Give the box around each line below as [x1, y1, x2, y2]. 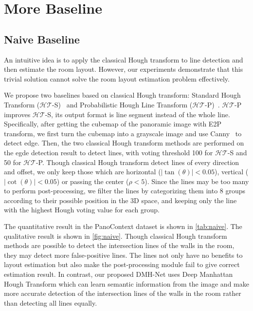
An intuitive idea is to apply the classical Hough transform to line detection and [4, 54, 243, 64]
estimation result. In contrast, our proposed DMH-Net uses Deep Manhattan [4, 269, 233, 279]
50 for [4, 157, 21, 167]
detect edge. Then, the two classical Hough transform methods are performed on [4, 138, 244, 148]
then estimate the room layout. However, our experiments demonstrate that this [4, 64, 243, 74]
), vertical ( [214, 166, 249, 177]
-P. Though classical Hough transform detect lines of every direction [36, 157, 239, 167]
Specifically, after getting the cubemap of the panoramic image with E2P [4, 119, 221, 129]
